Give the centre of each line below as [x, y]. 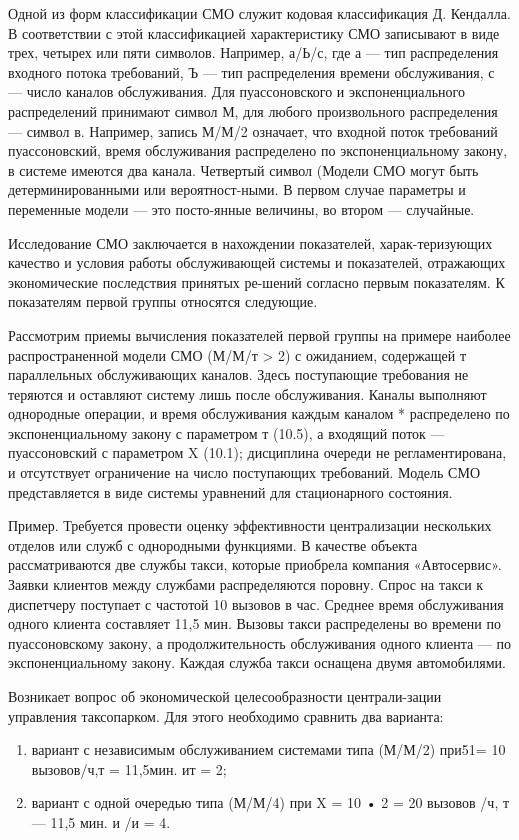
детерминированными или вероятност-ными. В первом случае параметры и [237, 189]
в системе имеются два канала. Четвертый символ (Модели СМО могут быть [243, 169]
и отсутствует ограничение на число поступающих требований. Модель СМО [244, 472]
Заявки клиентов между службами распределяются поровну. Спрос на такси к [246, 584]
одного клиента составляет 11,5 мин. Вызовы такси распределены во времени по [254, 623]
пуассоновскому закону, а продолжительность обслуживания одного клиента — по [259, 642]
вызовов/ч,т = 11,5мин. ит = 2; [129, 768]
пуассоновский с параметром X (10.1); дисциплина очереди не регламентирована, [257, 452]
